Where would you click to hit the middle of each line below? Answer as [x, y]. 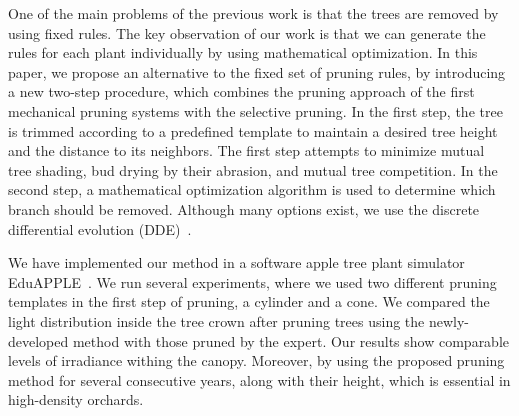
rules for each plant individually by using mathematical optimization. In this [243, 52]
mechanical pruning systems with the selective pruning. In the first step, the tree [255, 110]
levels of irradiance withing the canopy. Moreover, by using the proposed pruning [256, 360]
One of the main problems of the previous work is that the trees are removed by [253, 13]
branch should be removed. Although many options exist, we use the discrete [244, 208]
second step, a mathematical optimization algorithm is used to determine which [252, 189]
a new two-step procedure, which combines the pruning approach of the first [241, 91]
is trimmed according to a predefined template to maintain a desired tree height [253, 130]
